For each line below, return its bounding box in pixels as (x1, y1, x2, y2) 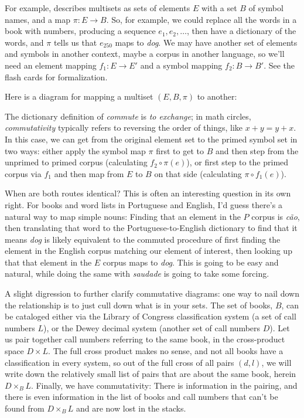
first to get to (156, 144, 204, 157)
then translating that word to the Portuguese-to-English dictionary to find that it (5, 222, 298, 234)
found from (5, 402, 45, 414)
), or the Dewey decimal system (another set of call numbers (43, 321, 261, 334)
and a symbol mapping (140, 59, 223, 71)
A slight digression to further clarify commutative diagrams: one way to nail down (5, 287, 299, 300)
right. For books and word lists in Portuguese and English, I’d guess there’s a (5, 198, 282, 210)
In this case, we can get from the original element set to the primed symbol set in (5, 132, 298, 145)
